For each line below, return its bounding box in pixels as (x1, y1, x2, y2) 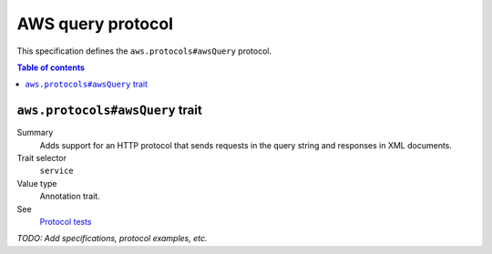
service (39, 166, 75, 177)
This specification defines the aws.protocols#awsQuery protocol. (16, 46, 272, 56)
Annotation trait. (39, 191, 100, 202)
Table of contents (16, 62, 86, 73)
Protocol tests (39, 216, 92, 227)
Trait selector (16, 153, 67, 164)
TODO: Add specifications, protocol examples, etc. (16, 233, 208, 244)
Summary (16, 127, 54, 138)
